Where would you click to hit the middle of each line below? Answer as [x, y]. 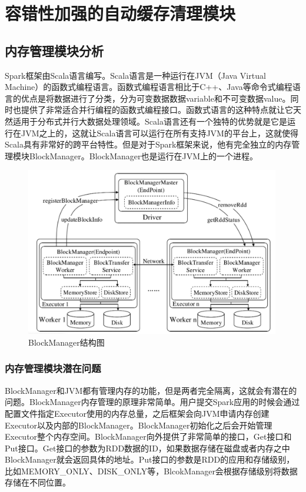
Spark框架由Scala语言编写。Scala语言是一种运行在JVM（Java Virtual [135, 75]
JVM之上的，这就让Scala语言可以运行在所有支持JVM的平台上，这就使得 [159, 133]
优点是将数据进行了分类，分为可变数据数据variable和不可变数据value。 [156, 98]
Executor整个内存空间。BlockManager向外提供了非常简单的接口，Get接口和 [148, 436]
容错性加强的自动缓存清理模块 [120, 13]
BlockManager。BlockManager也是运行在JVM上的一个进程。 [144, 155]
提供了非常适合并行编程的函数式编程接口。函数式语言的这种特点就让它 [157, 110]
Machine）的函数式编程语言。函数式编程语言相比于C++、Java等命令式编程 [149, 87]
